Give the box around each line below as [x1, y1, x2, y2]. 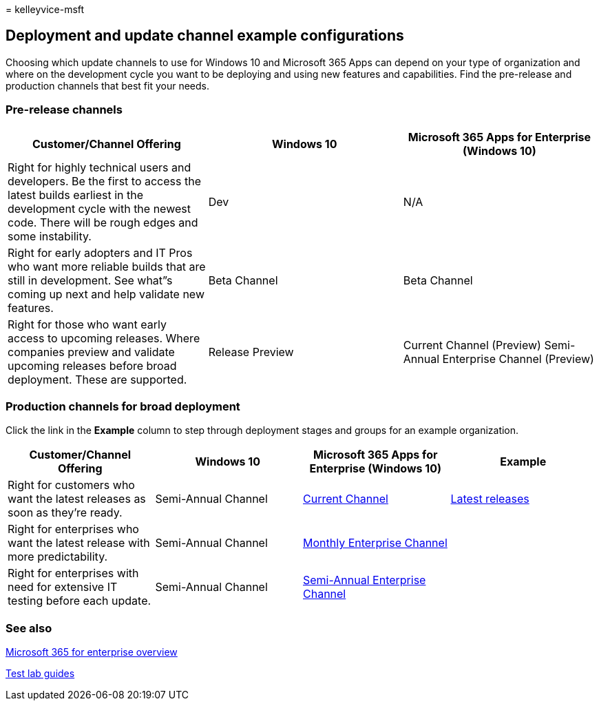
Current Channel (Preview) [403, 338, 541, 352]
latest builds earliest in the [8, 187, 144, 202]
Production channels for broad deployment [6, 399, 240, 413]
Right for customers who [8, 478, 135, 492]
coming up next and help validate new [8, 287, 204, 301]
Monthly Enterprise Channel [303, 536, 448, 550]
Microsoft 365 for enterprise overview [6, 646, 178, 658]
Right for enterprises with [8, 566, 139, 581]
